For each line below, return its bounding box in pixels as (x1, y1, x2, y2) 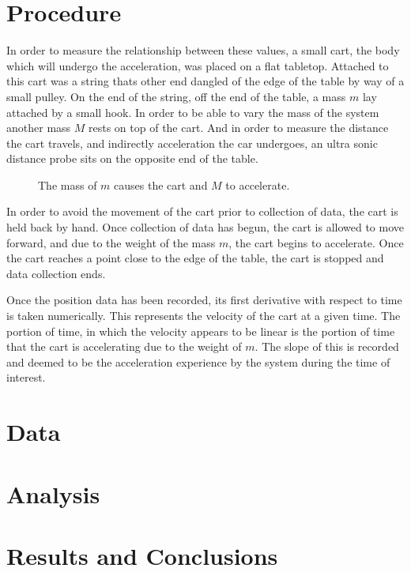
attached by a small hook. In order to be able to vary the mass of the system (6, 103, 379, 120)
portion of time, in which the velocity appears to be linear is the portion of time (6, 322, 395, 339)
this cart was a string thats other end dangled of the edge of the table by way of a (6, 73, 405, 89)
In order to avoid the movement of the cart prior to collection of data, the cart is (6, 203, 398, 220)
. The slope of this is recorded (255, 338, 399, 355)
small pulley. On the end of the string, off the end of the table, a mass (6, 88, 346, 104)
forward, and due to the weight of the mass (6, 234, 216, 250)
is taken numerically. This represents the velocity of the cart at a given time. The (6, 307, 401, 324)
